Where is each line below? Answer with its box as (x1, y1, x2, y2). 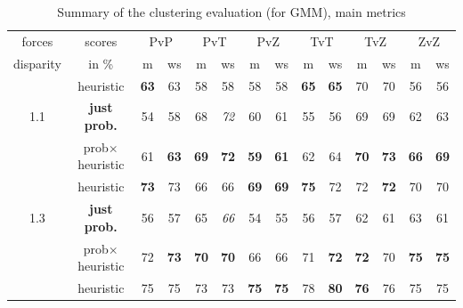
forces (21, 31, 53, 50)
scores (85, 31, 118, 50)
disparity (13, 53, 61, 72)
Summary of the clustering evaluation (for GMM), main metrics (57, 3, 406, 20)
